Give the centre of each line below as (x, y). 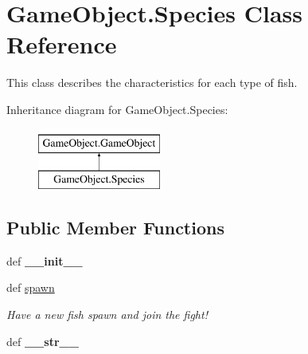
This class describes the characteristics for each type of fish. (152, 83)
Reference (62, 44)
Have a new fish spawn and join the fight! (107, 315)
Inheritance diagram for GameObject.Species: (117, 109)
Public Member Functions (115, 228)
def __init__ (45, 260)
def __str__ (43, 341)
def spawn (31, 287)
